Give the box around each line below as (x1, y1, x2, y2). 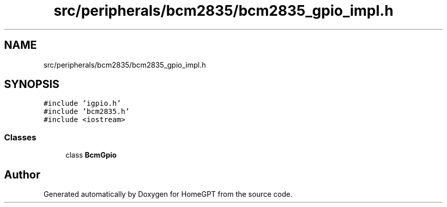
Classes (4, 132, 37, 142)
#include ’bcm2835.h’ (43, 107, 130, 116)
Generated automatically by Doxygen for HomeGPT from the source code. (43, 190, 292, 199)
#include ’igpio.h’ (43, 99, 121, 108)
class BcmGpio (65, 151, 117, 160)
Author (4, 168, 40, 181)
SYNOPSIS (4, 78, 60, 91)
